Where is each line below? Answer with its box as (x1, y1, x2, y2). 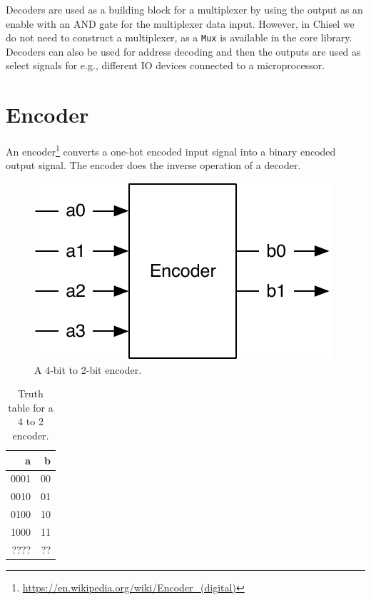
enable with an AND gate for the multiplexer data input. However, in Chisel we (6, 16, 355, 31)
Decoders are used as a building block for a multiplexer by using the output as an (6, 2, 363, 16)
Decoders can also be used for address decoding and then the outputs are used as (6, 44, 361, 59)
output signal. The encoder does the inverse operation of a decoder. (6, 158, 301, 173)
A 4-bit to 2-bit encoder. (34, 362, 142, 377)
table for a (8, 400, 54, 415)
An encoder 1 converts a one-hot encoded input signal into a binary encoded (6, 142, 336, 158)
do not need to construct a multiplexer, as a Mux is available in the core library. (6, 30, 352, 45)
